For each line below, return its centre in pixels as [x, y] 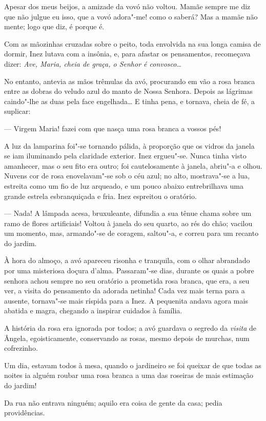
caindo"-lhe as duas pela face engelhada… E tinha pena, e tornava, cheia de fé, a [130, 101]
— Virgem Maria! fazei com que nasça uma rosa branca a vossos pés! [113, 128]
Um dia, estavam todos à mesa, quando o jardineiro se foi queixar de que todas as [133, 365]
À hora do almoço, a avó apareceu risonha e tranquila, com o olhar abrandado [127, 260]
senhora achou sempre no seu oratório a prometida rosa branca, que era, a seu [127, 280]
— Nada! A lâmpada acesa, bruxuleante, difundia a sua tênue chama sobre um [128, 213]
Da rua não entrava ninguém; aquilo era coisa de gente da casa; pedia [113, 402]
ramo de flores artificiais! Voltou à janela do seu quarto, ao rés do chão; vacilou [128, 223]
